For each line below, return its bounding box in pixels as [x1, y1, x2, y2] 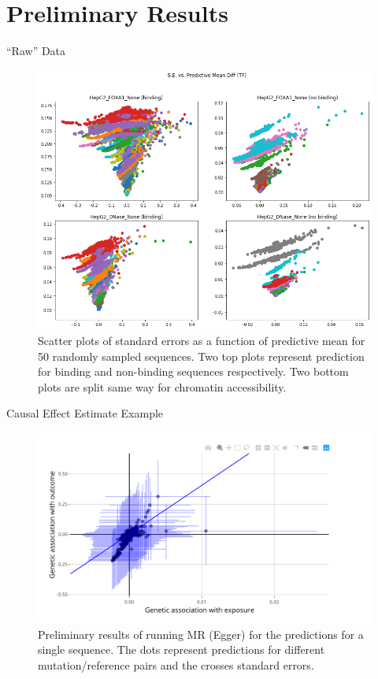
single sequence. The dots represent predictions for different [38, 641, 325, 658]
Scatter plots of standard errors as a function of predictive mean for [38, 332, 365, 348]
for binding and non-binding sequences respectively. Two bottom [38, 363, 349, 380]
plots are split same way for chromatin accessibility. [38, 378, 287, 395]
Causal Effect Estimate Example [6, 405, 164, 421]
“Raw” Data [6, 43, 66, 59]
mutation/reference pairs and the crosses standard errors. [38, 656, 314, 673]
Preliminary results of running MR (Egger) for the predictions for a [38, 625, 364, 642]
